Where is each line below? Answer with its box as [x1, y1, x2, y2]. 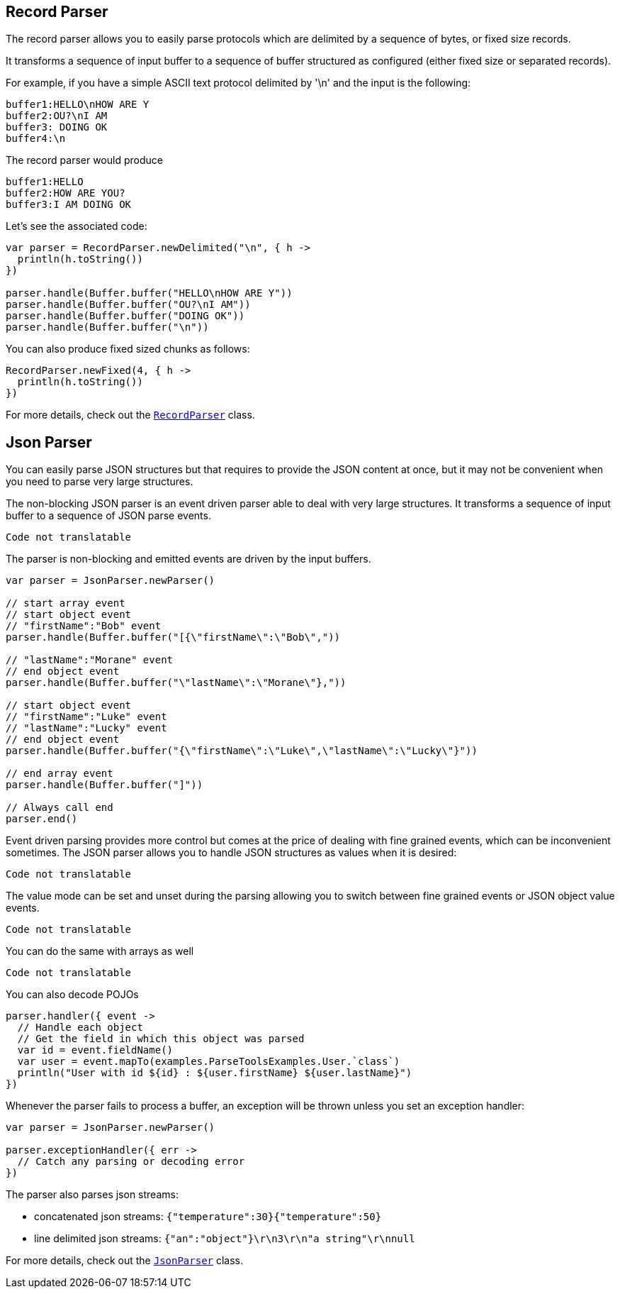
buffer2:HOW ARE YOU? [6, 187, 125, 199]
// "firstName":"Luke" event [6, 711, 167, 723]
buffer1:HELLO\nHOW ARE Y [6, 99, 150, 111]
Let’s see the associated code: [6, 220, 147, 233]
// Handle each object [17, 1022, 143, 1034]
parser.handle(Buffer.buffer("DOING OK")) [6, 310, 245, 322]
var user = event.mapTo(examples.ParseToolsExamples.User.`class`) [17, 1056, 400, 1068]
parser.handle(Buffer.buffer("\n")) [6, 321, 209, 333]
